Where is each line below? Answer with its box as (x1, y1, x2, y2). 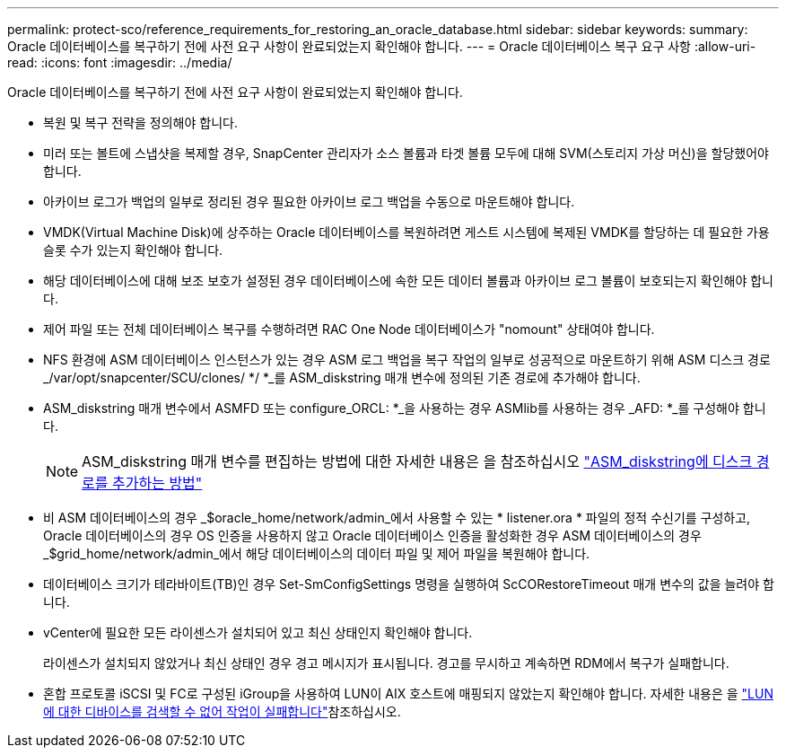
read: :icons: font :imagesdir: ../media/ (7, 55, 232, 70)
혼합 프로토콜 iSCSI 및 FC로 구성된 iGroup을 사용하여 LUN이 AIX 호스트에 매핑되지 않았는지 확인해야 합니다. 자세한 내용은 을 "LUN (43, 686, 773, 701)
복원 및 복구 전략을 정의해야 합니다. (43, 115, 238, 130)
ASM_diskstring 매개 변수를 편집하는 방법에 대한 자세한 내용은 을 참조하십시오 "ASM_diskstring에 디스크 (82, 452, 753, 470)
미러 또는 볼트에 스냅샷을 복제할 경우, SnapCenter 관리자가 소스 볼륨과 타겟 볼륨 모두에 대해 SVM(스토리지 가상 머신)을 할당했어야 (43, 145, 769, 161)
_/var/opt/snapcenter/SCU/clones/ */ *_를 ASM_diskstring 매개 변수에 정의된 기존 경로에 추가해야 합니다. (43, 370, 641, 385)
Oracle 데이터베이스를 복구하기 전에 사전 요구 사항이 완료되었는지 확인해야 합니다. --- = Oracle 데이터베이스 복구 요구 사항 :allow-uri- (7, 39, 756, 54)
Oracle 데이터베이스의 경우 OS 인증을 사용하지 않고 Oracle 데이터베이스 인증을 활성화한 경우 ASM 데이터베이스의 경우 (43, 528, 702, 543)
